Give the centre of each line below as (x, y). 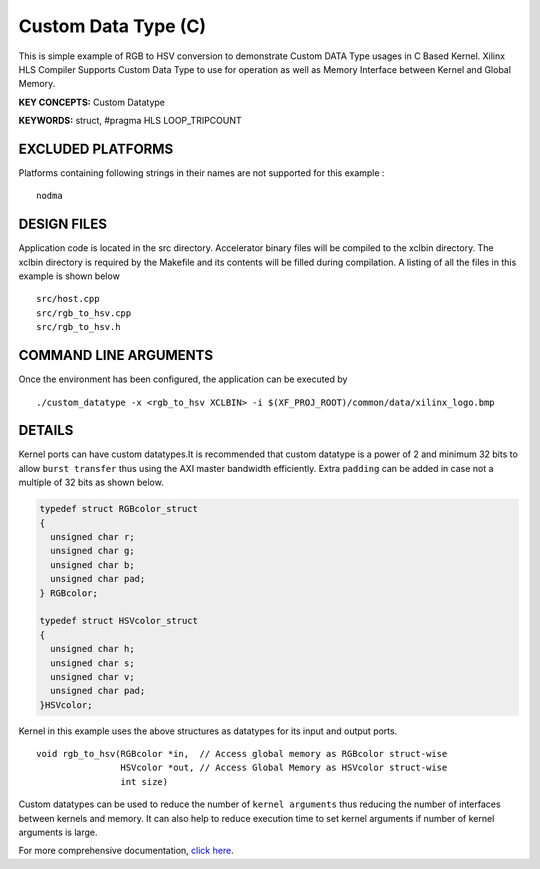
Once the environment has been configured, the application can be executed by (183, 379)
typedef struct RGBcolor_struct (119, 509)
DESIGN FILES (62, 224)
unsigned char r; (92, 537)
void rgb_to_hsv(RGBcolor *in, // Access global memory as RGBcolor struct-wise (242, 754)
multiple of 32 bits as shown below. (91, 482)
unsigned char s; (92, 663)
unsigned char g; (92, 551)
